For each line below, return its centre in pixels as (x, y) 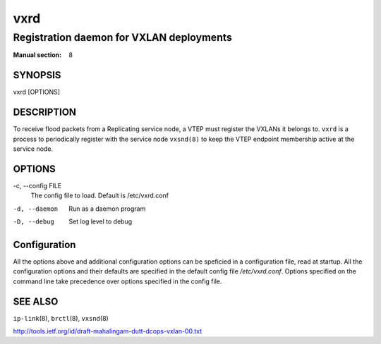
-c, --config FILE (37, 185)
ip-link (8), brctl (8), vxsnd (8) (61, 318)
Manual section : (37, 55)
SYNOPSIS (37, 75)
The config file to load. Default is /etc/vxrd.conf (100, 196)
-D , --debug (34, 222)
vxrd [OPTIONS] (36, 92)
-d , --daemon (36, 209)
